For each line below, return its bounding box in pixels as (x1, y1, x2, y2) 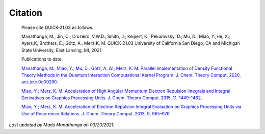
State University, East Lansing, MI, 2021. (21, 47, 103, 53)
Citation (9, 7, 43, 18)
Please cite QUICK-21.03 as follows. (21, 25, 94, 30)
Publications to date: (21, 56, 63, 62)
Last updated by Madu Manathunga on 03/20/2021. (9, 122, 115, 128)
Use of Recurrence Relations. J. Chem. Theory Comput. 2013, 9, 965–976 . (21, 110, 171, 116)
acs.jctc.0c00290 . (21, 79, 58, 85)
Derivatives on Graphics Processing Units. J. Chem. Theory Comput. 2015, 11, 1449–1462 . (21, 95, 202, 101)
